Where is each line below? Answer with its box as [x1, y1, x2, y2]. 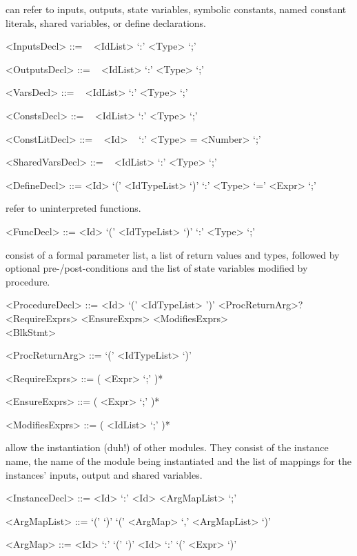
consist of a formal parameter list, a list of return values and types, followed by [6, 247, 340, 261]
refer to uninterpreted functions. [6, 201, 141, 215]
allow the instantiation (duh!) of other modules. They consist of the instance [6, 440, 329, 455]
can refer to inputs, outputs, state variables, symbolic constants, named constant [6, 2, 347, 16]
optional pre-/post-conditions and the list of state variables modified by [6, 261, 308, 275]
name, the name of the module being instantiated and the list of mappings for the [6, 454, 351, 468]
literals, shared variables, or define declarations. [6, 15, 207, 30]
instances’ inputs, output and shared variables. [6, 467, 203, 481]
